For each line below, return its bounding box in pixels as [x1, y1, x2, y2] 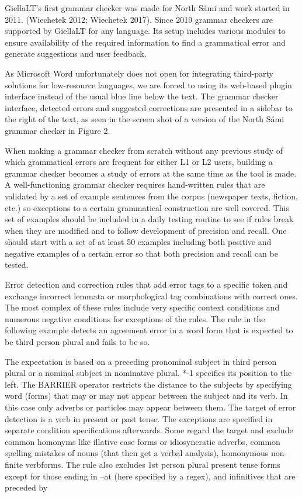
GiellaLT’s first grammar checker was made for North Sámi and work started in [5, 2, 290, 13]
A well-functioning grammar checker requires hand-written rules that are [5, 178, 265, 191]
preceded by [5, 481, 48, 493]
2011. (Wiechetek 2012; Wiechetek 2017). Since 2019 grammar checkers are [5, 13, 273, 25]
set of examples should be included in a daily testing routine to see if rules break [5, 213, 294, 225]
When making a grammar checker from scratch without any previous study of [5, 144, 283, 156]
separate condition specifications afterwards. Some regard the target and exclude [5, 424, 293, 436]
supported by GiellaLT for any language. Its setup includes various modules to [5, 25, 286, 37]
